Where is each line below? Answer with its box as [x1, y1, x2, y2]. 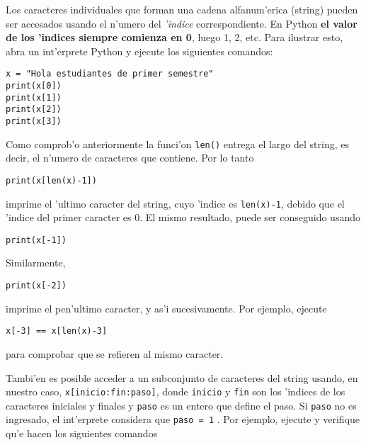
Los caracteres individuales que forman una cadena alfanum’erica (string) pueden [6, 2, 358, 16]
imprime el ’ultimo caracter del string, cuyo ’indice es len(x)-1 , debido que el [6, 196, 345, 210]
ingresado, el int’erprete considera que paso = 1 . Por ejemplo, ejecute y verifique [6, 412, 360, 427]
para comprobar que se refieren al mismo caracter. [6, 346, 224, 361]
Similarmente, [6, 255, 66, 270]
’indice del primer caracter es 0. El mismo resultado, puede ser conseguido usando [6, 210, 360, 225]
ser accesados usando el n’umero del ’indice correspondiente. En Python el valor [6, 16, 358, 30]
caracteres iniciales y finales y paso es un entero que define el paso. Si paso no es [6, 398, 357, 412]
